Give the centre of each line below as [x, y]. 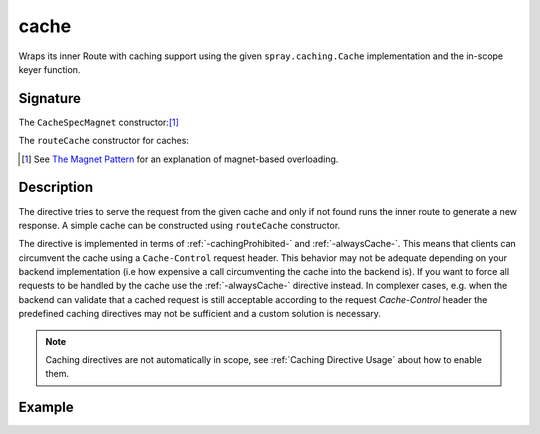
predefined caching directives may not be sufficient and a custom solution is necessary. [200, 314]
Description [56, 187]
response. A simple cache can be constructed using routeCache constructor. [179, 225]
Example [46, 407]
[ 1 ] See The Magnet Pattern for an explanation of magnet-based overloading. [180, 159]
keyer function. [49, 69]
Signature [50, 98]
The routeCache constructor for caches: [104, 141]
